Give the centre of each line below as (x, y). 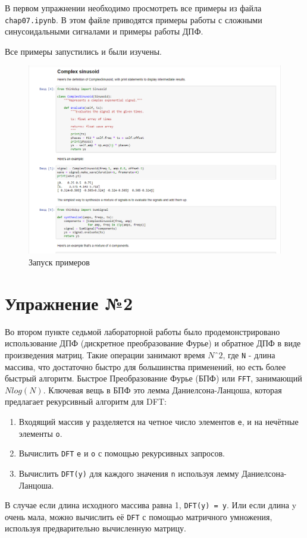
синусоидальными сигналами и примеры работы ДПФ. (104, 31)
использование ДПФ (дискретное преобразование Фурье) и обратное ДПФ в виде (153, 343)
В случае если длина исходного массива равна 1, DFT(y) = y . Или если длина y (151, 505)
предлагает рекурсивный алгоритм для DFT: (86, 401)
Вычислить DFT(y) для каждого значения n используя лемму (129, 473)
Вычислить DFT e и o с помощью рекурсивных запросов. (122, 453)
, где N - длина (249, 354)
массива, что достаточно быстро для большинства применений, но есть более (145, 366)
